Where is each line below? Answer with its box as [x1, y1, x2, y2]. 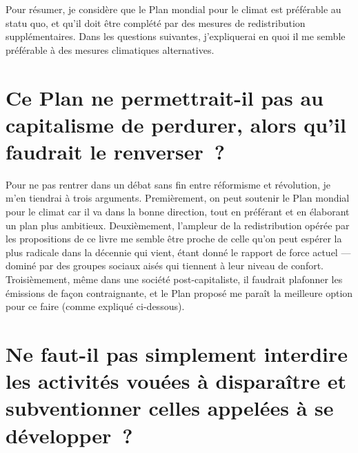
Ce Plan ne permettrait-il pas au [6, 83, 324, 111]
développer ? [6, 421, 133, 449]
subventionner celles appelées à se [6, 394, 334, 422]
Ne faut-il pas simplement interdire [6, 340, 348, 367]
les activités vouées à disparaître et [6, 367, 347, 395]
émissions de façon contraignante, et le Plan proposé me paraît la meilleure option [6, 285, 353, 300]
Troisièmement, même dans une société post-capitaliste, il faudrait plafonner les [6, 272, 343, 287]
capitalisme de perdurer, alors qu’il [6, 110, 346, 138]
